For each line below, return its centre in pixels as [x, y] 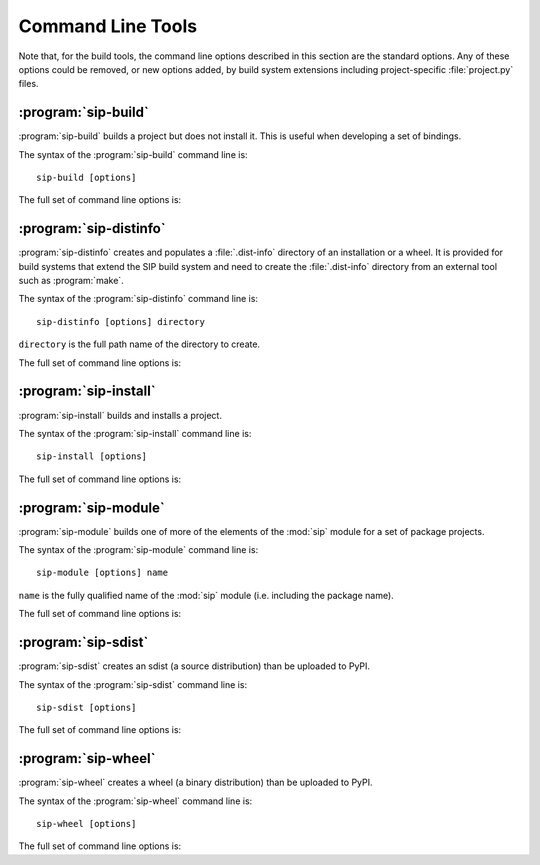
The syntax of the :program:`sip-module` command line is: [138, 550]
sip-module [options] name [102, 573]
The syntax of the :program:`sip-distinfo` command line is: [138, 299]
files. [28, 84]
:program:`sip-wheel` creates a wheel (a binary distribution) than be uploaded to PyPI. [196, 782]
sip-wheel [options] [86, 823]
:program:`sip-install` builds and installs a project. [120, 415]
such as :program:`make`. [71, 281]
